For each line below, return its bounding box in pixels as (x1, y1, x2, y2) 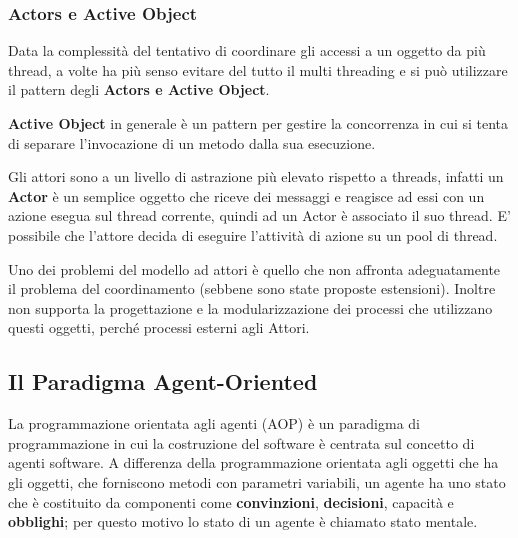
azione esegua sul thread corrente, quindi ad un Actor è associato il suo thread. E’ (8, 205, 511, 226)
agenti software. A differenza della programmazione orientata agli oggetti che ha (8, 452, 499, 473)
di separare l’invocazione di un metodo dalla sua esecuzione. (8, 132, 376, 153)
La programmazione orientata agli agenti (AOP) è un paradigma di (8, 413, 421, 434)
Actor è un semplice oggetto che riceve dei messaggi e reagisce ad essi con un (8, 185, 485, 206)
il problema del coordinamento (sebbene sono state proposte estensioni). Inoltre (8, 278, 496, 299)
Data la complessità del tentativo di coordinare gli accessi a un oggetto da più (8, 40, 486, 61)
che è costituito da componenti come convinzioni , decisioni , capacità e (8, 491, 454, 512)
